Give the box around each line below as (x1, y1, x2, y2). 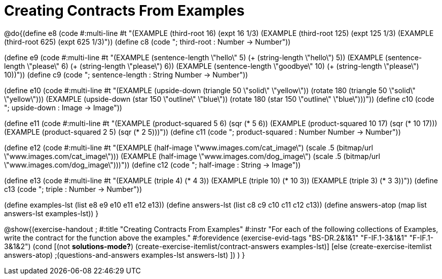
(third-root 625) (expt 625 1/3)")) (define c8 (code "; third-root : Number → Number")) (4, 37, 291, 46)
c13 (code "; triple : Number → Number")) (4, 184, 142, 193)
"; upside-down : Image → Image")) (4, 103, 122, 112)
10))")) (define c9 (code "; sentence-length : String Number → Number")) (4, 70, 248, 79)
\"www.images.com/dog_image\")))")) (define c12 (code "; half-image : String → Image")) (4, 160, 301, 169)
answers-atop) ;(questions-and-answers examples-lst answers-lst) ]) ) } (4, 250, 245, 259)
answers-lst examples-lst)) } (4, 209, 99, 218)
